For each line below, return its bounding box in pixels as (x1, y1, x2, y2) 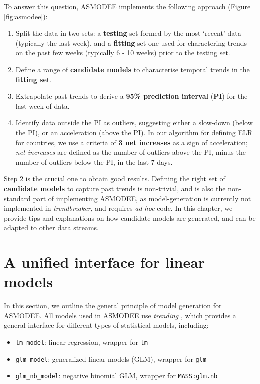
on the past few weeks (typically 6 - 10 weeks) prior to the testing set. (15, 47, 230, 58)
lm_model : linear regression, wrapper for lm (15, 336, 148, 347)
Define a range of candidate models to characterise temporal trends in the (15, 64, 250, 74)
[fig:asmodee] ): (4, 11, 48, 21)
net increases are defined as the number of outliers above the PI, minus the (15, 147, 246, 157)
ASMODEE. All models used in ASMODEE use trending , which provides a (4, 310, 236, 320)
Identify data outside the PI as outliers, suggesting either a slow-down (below (15, 117, 253, 128)
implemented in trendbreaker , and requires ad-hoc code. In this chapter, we (4, 203, 233, 213)
